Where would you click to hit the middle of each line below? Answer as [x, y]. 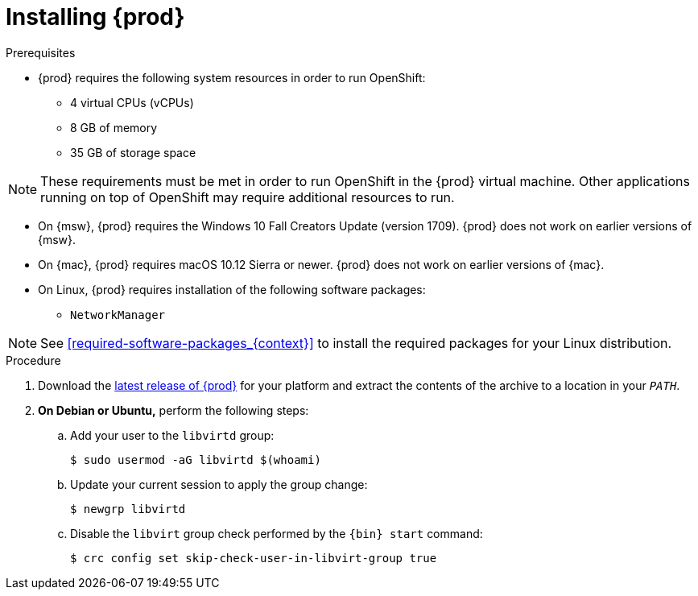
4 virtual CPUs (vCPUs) [132, 102]
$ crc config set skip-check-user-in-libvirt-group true [254, 558]
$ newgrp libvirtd [128, 509]
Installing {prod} [95, 17]
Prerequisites [41, 52]
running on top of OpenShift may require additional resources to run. [248, 197]
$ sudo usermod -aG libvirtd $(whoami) [196, 459]
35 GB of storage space [133, 152]
